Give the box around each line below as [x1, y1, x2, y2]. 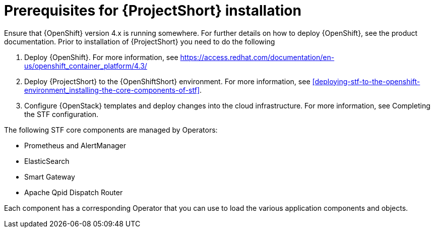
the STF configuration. [24, 109, 99, 119]
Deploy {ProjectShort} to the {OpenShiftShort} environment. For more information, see [24, 77, 311, 86]
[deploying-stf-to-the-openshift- [312, 77, 420, 86]
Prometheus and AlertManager [24, 141, 127, 150]
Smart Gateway [24, 172, 75, 181]
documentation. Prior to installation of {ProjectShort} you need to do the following [4, 37, 275, 46]
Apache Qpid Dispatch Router [24, 188, 123, 197]
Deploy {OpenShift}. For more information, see [24, 52, 178, 62]
